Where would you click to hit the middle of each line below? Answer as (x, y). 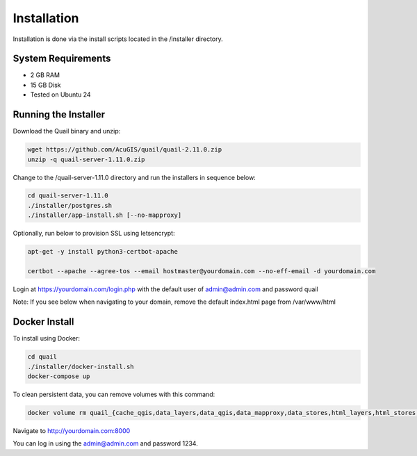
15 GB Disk (46, 85)
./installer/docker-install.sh (81, 366)
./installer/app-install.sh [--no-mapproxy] (105, 215)
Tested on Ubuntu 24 (60, 95)
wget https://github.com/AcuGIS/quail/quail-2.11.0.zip (125, 150)
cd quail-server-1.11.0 (68, 196)
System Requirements (62, 59)
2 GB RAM (45, 75)
